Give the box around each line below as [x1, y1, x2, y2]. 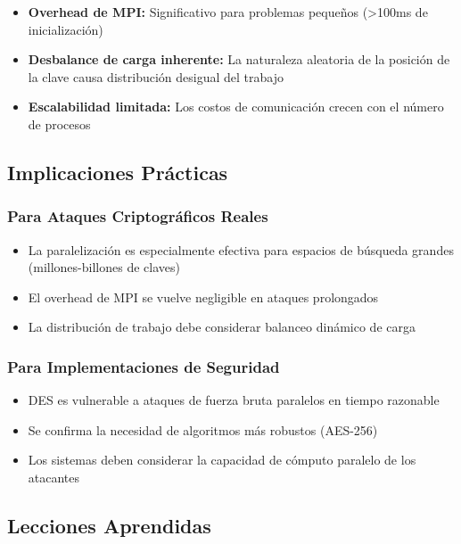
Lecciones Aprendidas [7, 511, 211, 539]
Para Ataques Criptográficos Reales [7, 205, 268, 227]
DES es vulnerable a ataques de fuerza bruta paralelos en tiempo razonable [28, 391, 440, 409]
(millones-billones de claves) [28, 258, 180, 276]
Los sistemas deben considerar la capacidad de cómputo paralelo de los [28, 450, 416, 469]
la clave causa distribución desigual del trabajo [28, 67, 284, 86]
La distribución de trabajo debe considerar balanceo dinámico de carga [28, 317, 416, 336]
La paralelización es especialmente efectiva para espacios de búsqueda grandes [28, 240, 454, 259]
